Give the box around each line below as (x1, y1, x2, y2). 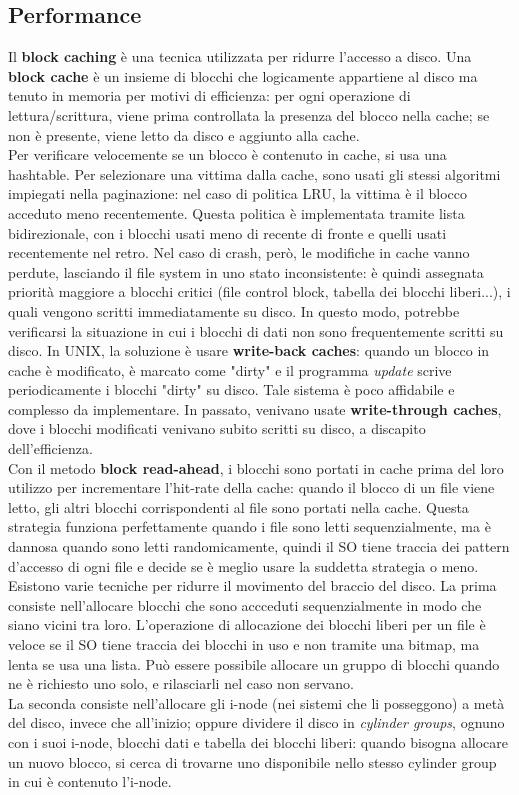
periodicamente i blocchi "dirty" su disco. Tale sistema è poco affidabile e (8, 379, 455, 400)
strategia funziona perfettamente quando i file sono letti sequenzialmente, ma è (8, 516, 491, 537)
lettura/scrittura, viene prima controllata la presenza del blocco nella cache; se (8, 104, 490, 125)
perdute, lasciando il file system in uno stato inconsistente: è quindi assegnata (8, 261, 484, 282)
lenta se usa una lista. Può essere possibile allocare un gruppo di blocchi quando (8, 653, 500, 674)
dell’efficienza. (8, 438, 93, 459)
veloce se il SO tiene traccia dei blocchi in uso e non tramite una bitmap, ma (8, 634, 480, 655)
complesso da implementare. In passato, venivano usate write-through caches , (8, 398, 502, 419)
